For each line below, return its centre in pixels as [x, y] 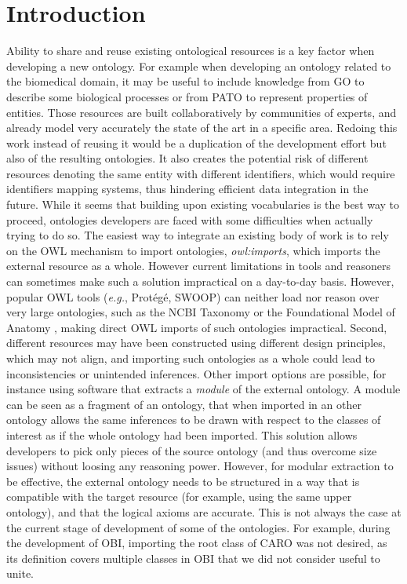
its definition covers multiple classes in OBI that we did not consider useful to [193, 558]
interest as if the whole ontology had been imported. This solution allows [182, 434]
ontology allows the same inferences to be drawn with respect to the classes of [194, 420]
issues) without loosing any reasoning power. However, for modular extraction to [200, 466]
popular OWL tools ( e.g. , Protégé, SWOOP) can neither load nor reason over [193, 296]
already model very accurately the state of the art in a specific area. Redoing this [202, 128]
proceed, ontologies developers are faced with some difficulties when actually [190, 219]
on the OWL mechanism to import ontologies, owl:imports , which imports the [193, 250]
